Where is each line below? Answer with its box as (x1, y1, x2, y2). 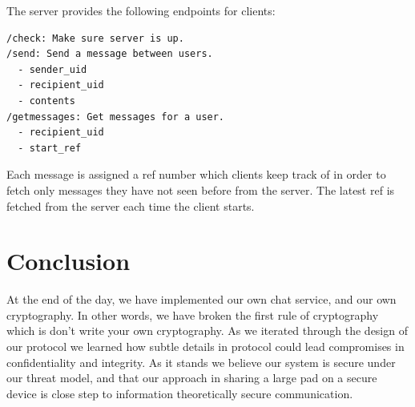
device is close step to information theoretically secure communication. (6, 385, 353, 401)
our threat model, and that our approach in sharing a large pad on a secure (6, 369, 377, 386)
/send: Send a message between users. (6, 48, 213, 60)
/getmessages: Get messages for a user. (6, 111, 225, 123)
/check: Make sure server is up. (6, 32, 184, 44)
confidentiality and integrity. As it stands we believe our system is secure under (6, 353, 396, 370)
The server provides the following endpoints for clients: (6, 2, 276, 18)
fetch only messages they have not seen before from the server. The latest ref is (6, 181, 395, 198)
